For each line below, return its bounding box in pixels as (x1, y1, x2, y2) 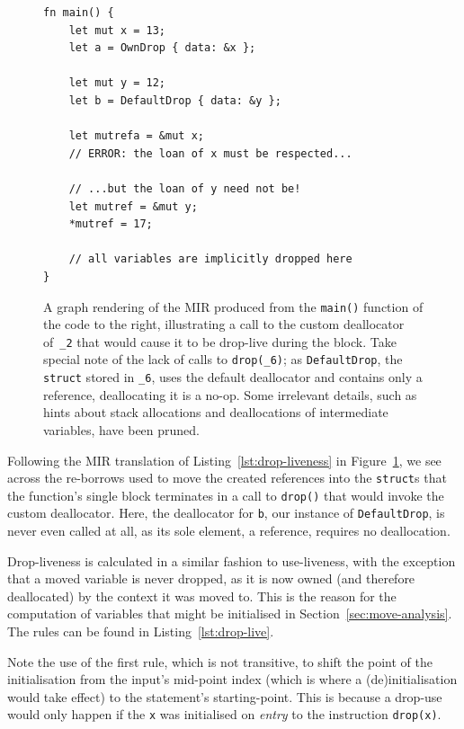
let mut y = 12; (68, 76, 166, 90)
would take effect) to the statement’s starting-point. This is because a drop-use (7, 687, 442, 706)
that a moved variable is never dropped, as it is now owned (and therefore (7, 569, 415, 588)
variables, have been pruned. (43, 420, 201, 439)
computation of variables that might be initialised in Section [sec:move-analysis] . (7, 604, 452, 623)
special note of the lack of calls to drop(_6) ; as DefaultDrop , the (43, 350, 403, 369)
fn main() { (43, 6, 114, 19)
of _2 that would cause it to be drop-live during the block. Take (43, 332, 397, 351)
